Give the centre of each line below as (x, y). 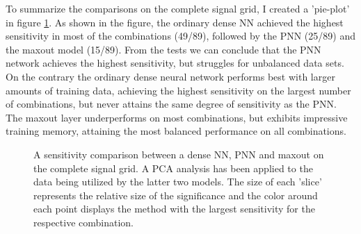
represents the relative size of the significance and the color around (176, 195)
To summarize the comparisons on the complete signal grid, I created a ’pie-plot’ (178, 8)
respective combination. (84, 222)
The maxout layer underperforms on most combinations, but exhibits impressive (177, 117)
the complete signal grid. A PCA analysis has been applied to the (173, 168)
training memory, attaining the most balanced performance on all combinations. (176, 131)
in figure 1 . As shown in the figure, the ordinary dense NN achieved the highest (175, 22)
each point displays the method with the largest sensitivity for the (174, 209)
